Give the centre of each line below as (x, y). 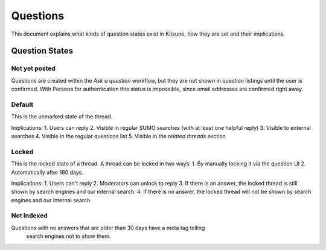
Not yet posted (33, 68)
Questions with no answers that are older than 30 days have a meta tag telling (108, 228)
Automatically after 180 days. (47, 172)
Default (22, 104)
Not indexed (29, 216)
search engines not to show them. (69, 236)
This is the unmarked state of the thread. (62, 117)
